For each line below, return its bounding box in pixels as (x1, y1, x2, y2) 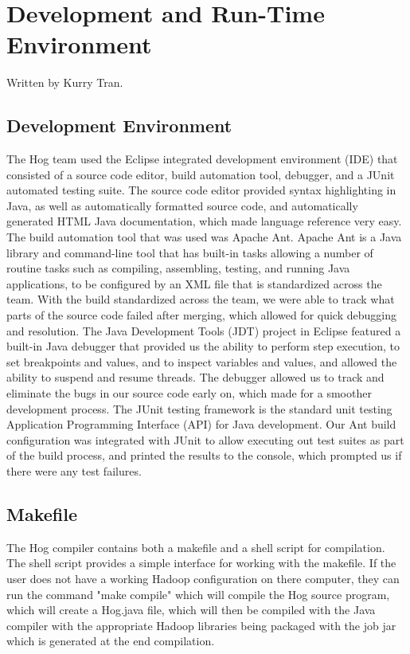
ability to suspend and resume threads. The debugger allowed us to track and (6, 369, 385, 386)
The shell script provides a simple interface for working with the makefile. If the (6, 554, 396, 571)
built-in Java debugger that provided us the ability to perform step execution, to (6, 338, 400, 354)
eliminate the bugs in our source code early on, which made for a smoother (6, 385, 372, 401)
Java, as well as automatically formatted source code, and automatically (6, 197, 358, 213)
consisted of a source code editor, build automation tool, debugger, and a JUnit (6, 166, 395, 182)
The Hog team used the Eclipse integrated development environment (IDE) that (6, 151, 398, 167)
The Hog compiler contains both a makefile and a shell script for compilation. (6, 538, 385, 555)
